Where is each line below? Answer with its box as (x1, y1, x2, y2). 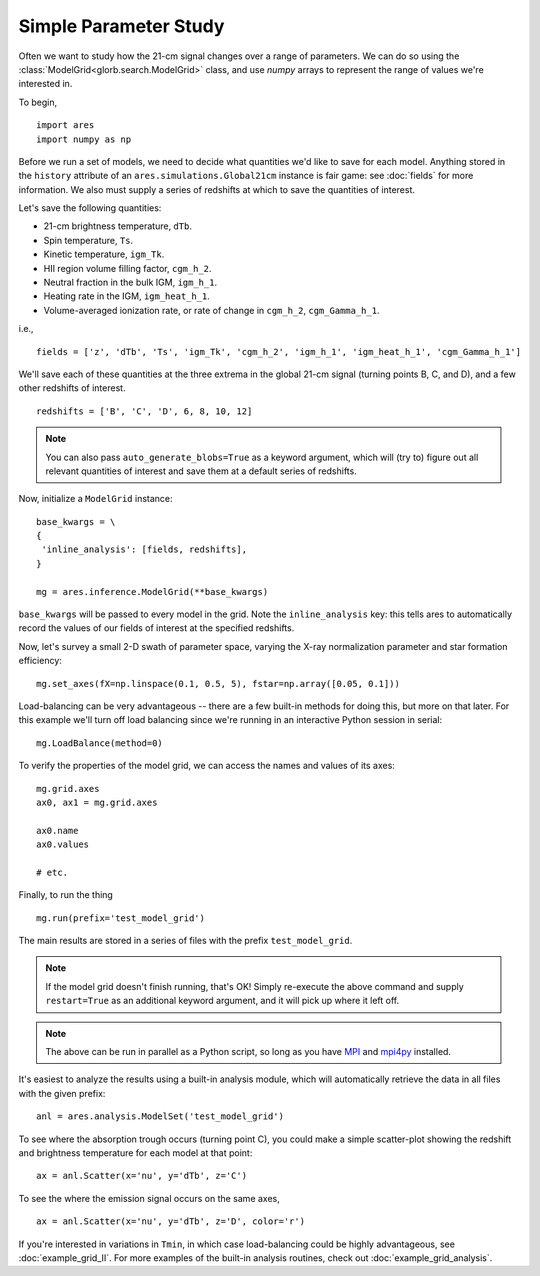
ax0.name (36, 825, 79, 836)
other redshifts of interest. (18, 382, 126, 394)
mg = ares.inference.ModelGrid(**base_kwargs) (36, 586, 269, 597)
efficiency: (18, 655, 62, 667)
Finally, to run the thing (18, 889, 114, 901)
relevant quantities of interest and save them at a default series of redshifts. (45, 465, 357, 477)
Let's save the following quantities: (18, 202, 162, 214)
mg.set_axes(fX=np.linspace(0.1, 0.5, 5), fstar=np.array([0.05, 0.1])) (36, 678, 400, 689)
